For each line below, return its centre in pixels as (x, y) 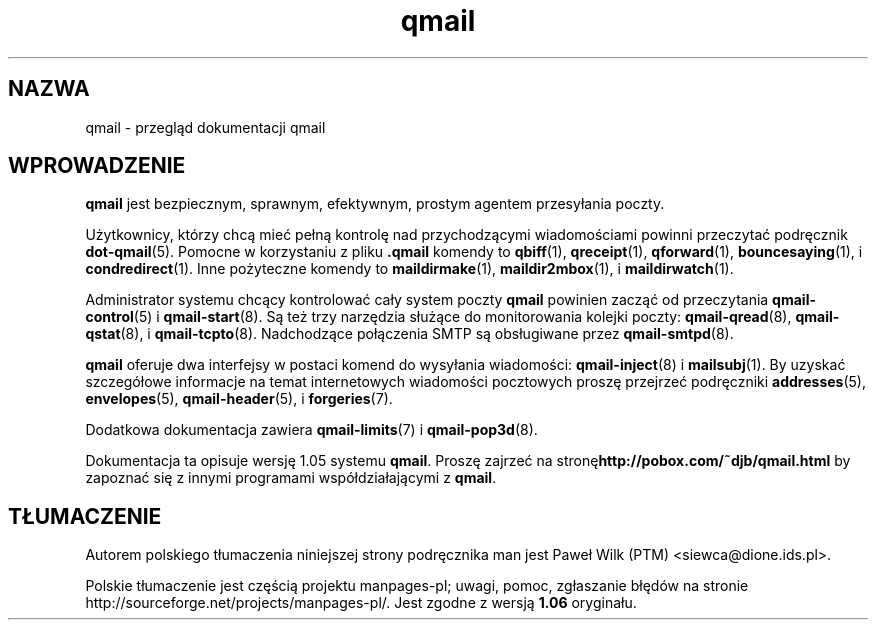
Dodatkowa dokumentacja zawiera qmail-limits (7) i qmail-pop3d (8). (311, 430)
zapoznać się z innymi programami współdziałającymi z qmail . (291, 478)
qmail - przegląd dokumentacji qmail (205, 127)
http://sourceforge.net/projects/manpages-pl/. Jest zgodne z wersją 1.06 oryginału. (361, 603)
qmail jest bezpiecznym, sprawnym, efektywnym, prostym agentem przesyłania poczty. (375, 204)
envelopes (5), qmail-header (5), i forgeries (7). (239, 399)
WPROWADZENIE (97, 166)
